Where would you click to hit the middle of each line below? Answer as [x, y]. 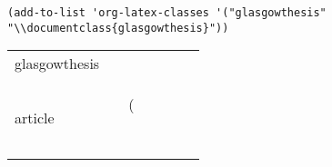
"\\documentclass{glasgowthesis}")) [118, 28]
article [35, 117]
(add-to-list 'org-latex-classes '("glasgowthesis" [167, 13]
